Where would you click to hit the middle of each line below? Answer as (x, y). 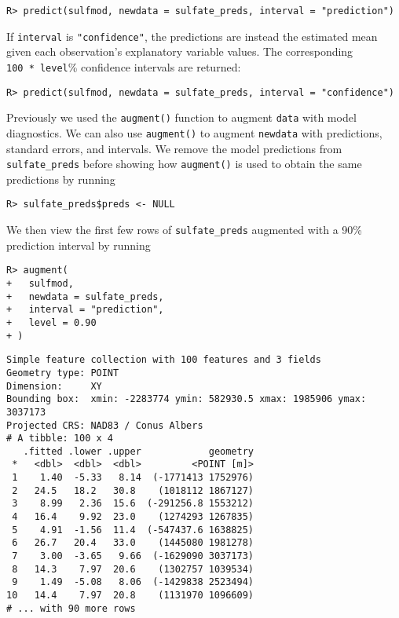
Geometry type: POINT (63, 373)
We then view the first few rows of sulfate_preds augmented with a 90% (184, 230)
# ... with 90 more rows (71, 608)
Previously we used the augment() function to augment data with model (181, 117)
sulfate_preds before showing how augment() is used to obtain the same (184, 164)
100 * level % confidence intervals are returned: (124, 66)
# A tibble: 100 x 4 (60, 439)
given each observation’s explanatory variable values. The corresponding (180, 51)
